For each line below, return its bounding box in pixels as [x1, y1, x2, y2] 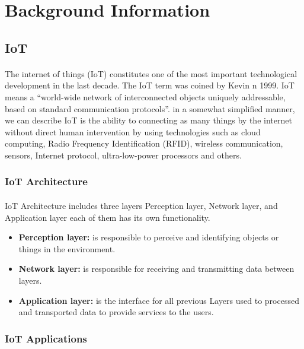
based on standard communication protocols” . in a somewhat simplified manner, [5, 102, 295, 115]
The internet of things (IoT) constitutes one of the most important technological [5, 67, 297, 80]
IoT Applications [5, 331, 87, 345]
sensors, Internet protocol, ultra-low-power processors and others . [5, 148, 242, 161]
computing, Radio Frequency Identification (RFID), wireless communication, [5, 137, 283, 150]
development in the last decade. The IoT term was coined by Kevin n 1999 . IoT [5, 79, 295, 91]
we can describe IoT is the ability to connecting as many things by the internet [5, 114, 292, 126]
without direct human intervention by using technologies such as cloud [5, 125, 261, 138]
